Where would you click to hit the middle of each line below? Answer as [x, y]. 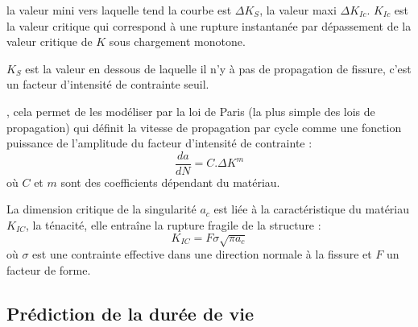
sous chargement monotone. [177, 41]
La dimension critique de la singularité [101, 209]
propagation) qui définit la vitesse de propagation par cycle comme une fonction [204, 127]
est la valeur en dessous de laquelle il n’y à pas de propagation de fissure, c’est [218, 68]
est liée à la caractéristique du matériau [312, 209]
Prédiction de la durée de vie [130, 313]
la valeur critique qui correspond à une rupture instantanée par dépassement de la [209, 25]
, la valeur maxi [298, 10]
